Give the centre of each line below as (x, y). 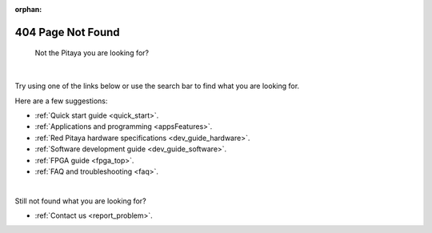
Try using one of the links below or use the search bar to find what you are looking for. (157, 86)
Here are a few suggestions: (61, 101)
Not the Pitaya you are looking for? (92, 53)
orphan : (28, 9)
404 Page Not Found (67, 32)
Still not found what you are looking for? (81, 201)
